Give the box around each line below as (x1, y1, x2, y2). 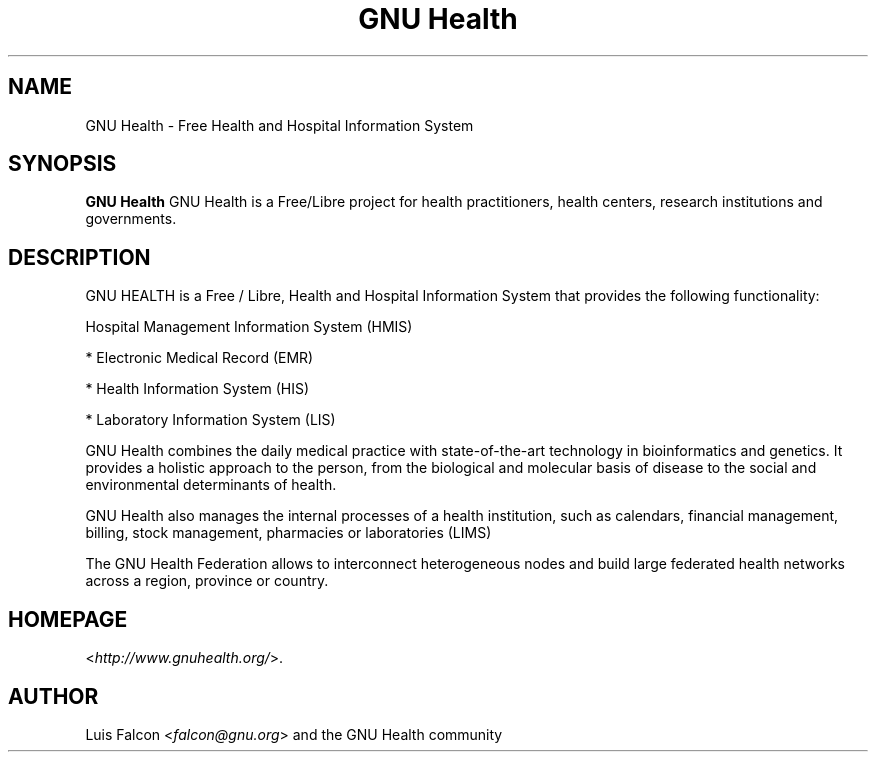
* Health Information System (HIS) (85, 380, 310, 398)
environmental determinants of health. (85, 476, 337, 494)
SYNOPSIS (8, 151, 117, 177)
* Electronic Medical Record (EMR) (85, 349, 314, 367)
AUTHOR (8, 683, 99, 709)
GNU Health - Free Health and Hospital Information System (85, 116, 474, 134)
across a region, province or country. (85, 572, 329, 590)
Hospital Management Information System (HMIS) (85, 318, 413, 336)
